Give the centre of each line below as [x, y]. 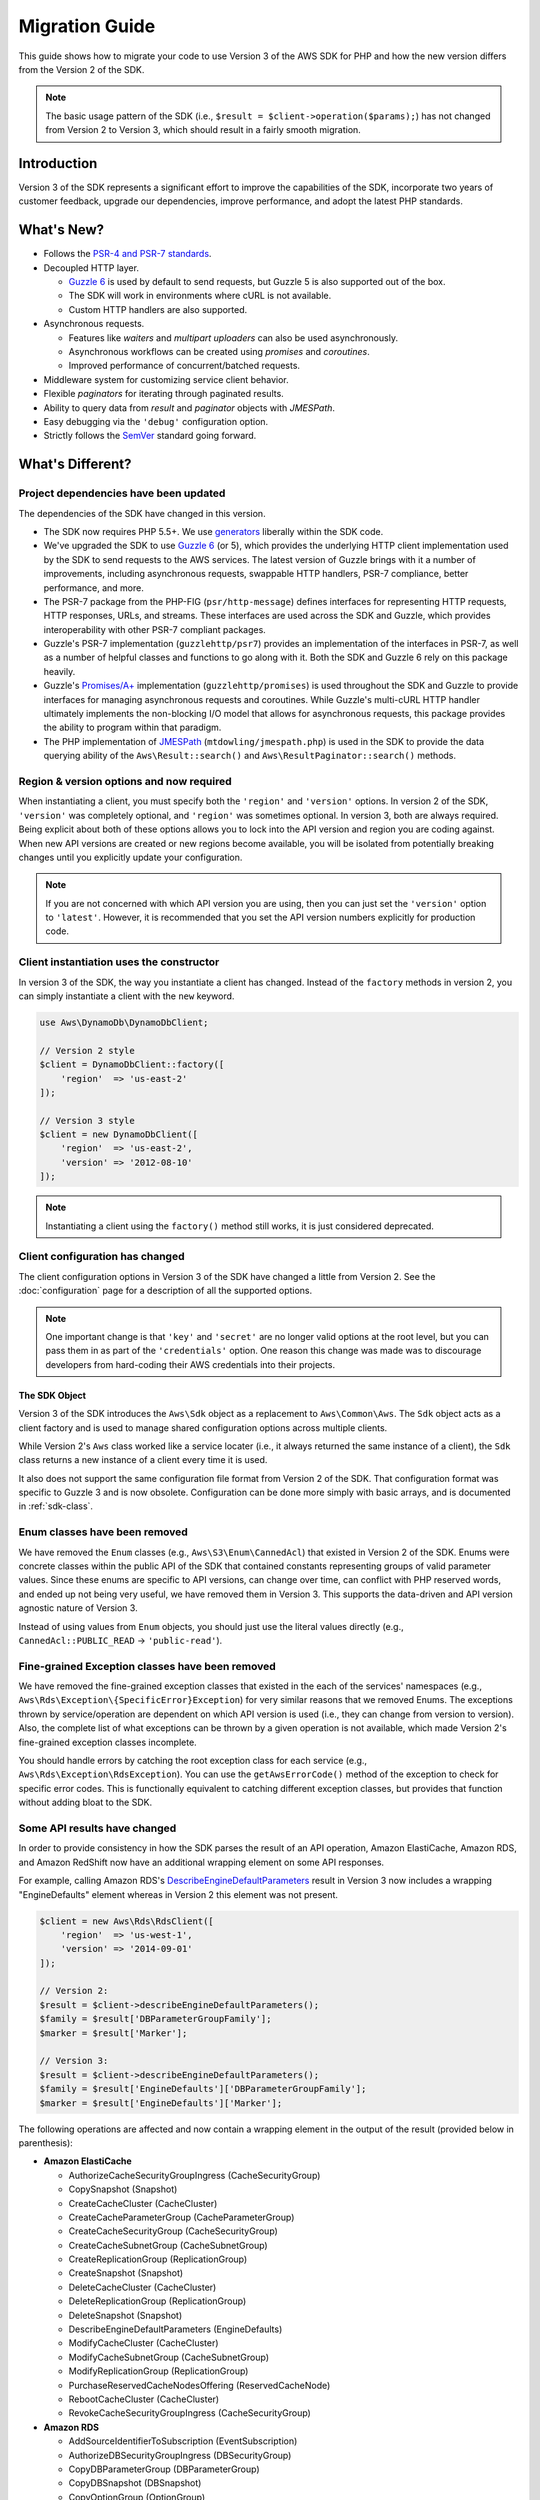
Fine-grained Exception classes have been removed [147, 1666]
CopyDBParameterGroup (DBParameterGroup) [164, 2469]
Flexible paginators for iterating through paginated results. [163, 394]
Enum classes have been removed [103, 1532]
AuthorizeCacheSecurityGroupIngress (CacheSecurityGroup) [194, 2175]
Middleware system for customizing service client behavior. [166, 379]
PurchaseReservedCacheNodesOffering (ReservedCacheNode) [199, 2385]
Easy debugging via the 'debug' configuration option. [156, 421]
